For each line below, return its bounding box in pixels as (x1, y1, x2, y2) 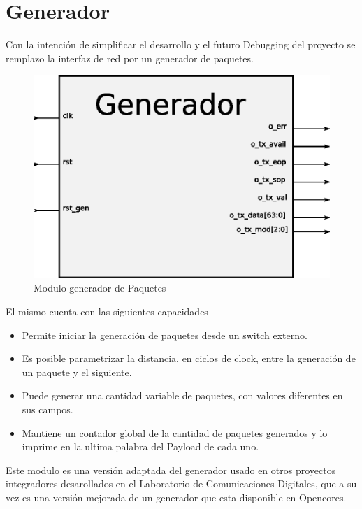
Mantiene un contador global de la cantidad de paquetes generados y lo (22, 425, 328, 440)
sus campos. (22, 402, 73, 417)
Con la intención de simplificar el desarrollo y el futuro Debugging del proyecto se (6, 37, 356, 52)
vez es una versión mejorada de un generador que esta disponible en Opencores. (6, 490, 347, 505)
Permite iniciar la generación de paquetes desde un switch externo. (22, 327, 307, 342)
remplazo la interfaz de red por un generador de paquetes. (6, 50, 254, 65)
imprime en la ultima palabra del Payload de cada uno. (22, 439, 259, 454)
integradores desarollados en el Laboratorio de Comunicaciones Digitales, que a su (6, 476, 357, 491)
